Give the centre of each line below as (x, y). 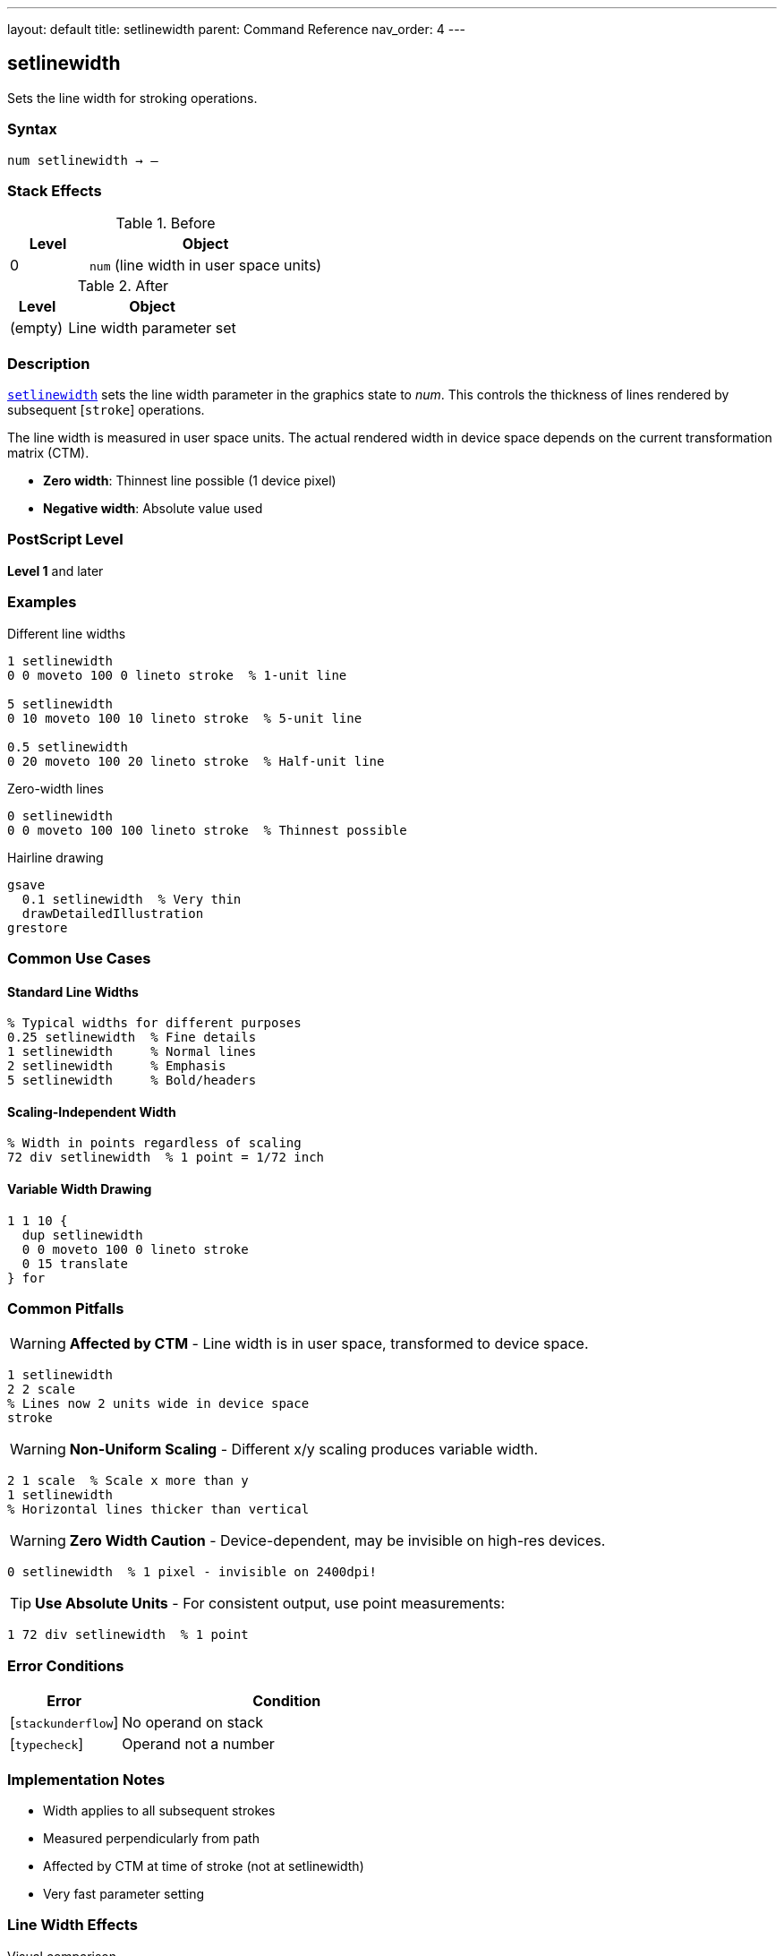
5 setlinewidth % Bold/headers (132, 1081)
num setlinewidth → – (83, 160)
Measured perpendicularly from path (151, 1838)
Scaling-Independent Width (92, 1111)
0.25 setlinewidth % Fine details (132, 1038)
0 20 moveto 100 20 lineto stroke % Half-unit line (196, 761)
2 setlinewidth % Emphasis (117, 1066)
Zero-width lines (55, 788)
